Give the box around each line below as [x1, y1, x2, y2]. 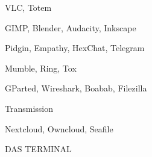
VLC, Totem [5, 1, 52, 13]
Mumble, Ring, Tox [5, 61, 77, 74]
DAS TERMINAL [5, 143, 72, 155]
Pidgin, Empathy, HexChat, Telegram [5, 42, 145, 54]
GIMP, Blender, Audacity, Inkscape [5, 21, 136, 34]
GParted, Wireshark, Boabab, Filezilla [5, 82, 147, 94]
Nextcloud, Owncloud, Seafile [5, 122, 113, 135]
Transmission [5, 102, 53, 114]
